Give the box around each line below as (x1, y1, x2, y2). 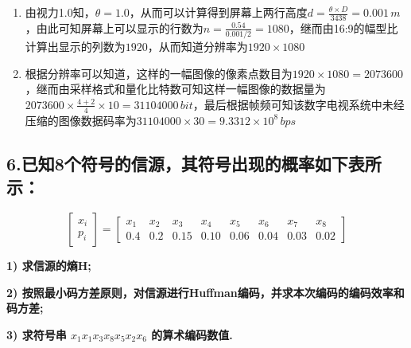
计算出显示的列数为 (25, 38, 126, 55)
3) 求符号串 (6, 326, 67, 342)
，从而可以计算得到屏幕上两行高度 (129, 4, 308, 20)
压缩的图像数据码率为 (25, 111, 137, 128)
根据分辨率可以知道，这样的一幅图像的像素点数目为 (25, 65, 293, 81)
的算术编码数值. (151, 326, 233, 342)
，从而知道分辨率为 (147, 38, 248, 55)
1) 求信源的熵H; (6, 256, 91, 273)
